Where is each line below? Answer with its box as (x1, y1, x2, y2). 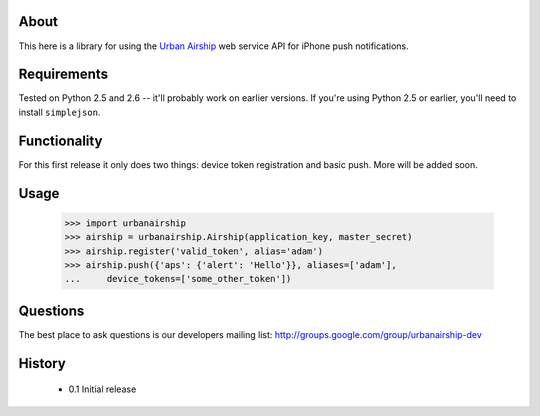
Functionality (18, 132, 103, 149)
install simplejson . (18, 106, 101, 118)
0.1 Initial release (68, 383, 137, 395)
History (18, 355, 67, 372)
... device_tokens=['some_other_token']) (64, 273, 292, 285)
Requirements (18, 66, 109, 83)
